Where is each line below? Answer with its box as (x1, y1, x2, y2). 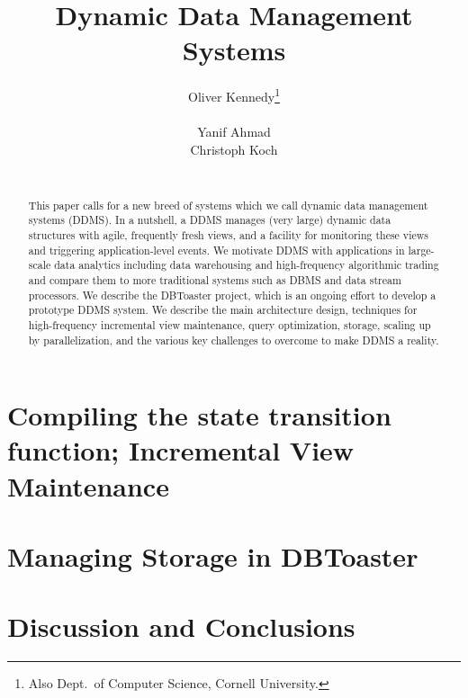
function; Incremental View (7, 432, 355, 469)
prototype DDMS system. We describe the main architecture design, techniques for (28, 302, 418, 318)
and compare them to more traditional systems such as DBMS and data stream (28, 273, 401, 288)
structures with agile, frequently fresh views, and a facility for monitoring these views (28, 228, 428, 243)
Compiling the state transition (7, 397, 391, 434)
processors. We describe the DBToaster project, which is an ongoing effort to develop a (28, 287, 436, 302)
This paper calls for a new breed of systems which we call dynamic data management (28, 197, 428, 212)
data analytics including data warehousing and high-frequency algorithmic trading (54, 257, 439, 273)
